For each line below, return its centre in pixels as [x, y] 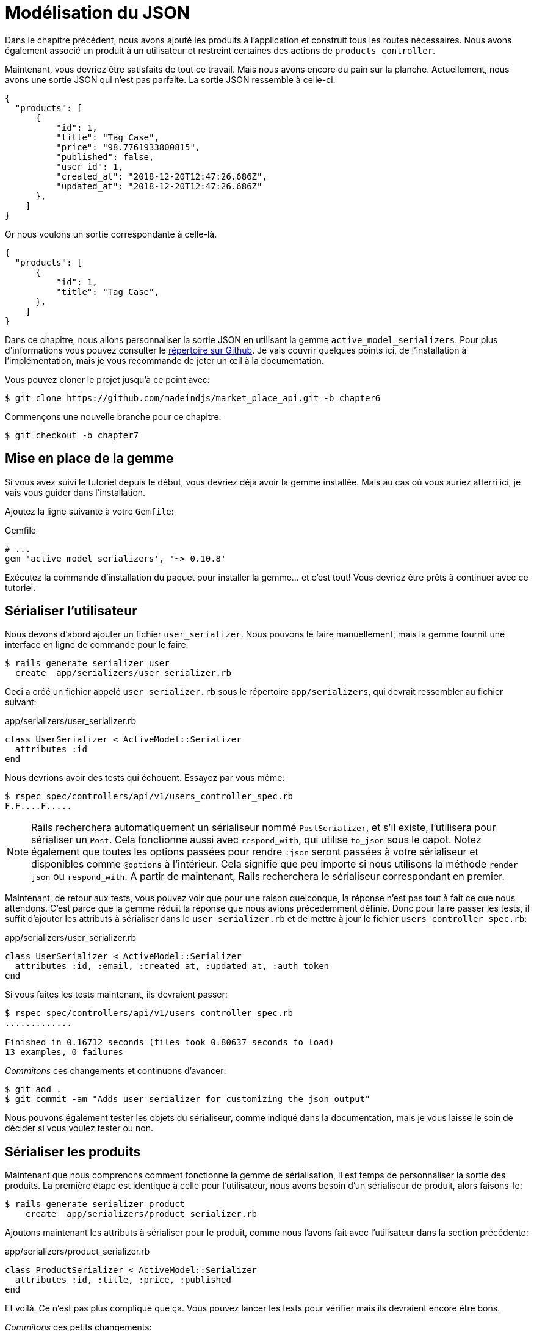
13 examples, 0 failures [64, 1052]
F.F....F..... [38, 806]
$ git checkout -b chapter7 [72, 435]
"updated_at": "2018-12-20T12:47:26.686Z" [159, 186]
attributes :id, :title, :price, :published [123, 1280]
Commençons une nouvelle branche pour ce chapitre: [113, 416]
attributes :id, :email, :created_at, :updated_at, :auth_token [172, 966]
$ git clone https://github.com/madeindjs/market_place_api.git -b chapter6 [193, 398]
